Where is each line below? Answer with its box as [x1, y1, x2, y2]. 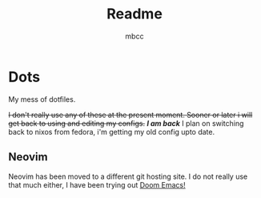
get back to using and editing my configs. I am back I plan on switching [8, 118, 244, 128]
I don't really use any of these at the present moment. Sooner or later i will [8, 110, 253, 119]
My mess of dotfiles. [8, 94, 76, 104]
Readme [106, 5, 163, 23]
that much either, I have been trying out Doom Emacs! [8, 180, 186, 189]
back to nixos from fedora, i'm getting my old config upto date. [8, 127, 215, 136]
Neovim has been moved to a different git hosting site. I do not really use [8, 172, 248, 181]
